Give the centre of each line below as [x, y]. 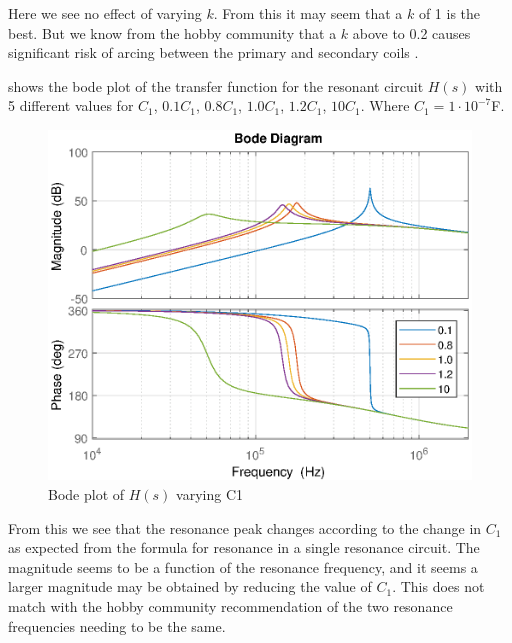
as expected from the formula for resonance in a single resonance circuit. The [244, 547]
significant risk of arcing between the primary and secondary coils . [213, 52]
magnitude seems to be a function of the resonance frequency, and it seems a [243, 566]
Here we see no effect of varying [105, 13]
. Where [385, 105]
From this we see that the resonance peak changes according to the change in [245, 527]
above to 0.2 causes [411, 32]
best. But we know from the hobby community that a [172, 32]
